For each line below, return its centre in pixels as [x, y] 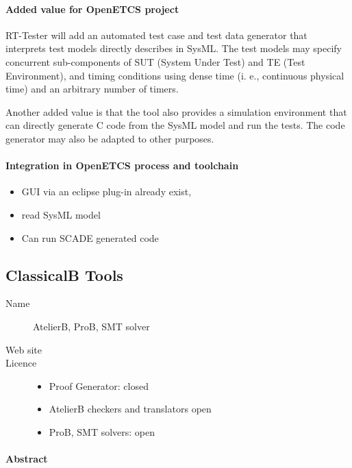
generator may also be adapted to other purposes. [110, 138]
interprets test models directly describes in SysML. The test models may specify [174, 48]
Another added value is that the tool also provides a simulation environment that [176, 111]
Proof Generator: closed [99, 385]
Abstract [27, 459]
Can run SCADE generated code [90, 237]
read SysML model [61, 214]
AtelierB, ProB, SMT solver [91, 326]
